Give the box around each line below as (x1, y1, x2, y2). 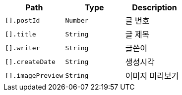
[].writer (5, 44, 40, 52)
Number (65, 16, 89, 24)
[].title (5, 30, 36, 38)
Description (132, 2, 177, 12)
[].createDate (5, 58, 56, 65)
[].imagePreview (5, 71, 63, 79)
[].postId (5, 16, 40, 24)
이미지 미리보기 (125, 71, 179, 81)
